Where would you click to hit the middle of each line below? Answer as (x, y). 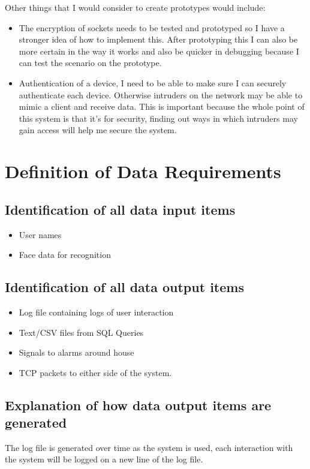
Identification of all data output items (124, 287)
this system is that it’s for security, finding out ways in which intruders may (158, 118)
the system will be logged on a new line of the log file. (104, 459)
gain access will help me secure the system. (98, 130)
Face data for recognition (65, 255)
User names (40, 234)
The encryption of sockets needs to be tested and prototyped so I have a (152, 27)
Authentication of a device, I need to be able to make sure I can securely (153, 82)
